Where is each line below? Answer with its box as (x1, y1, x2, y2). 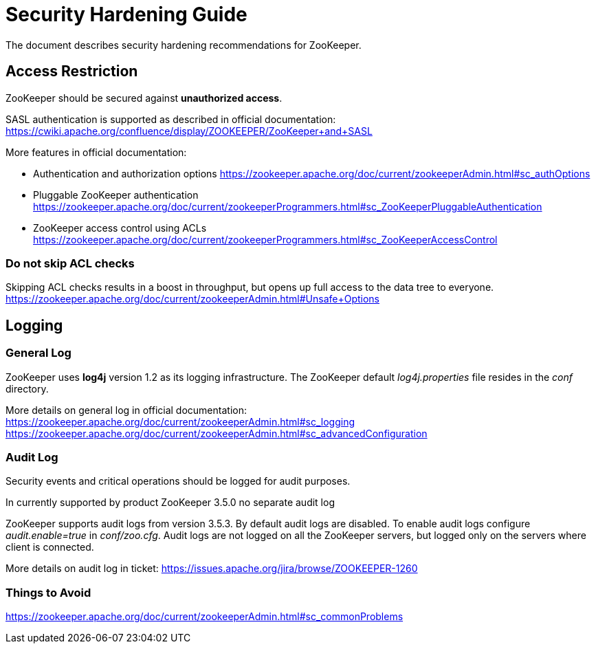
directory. (5, 382, 49, 395)
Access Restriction (5, 63, 138, 80)
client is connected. (5, 541, 94, 553)
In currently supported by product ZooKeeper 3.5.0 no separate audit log (5, 496, 335, 509)
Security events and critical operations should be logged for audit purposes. (5, 475, 351, 487)
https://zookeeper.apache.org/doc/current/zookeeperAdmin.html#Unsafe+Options (5, 293, 380, 305)
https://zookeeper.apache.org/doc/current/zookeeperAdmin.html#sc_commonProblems (5, 610, 404, 623)
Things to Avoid (5, 585, 91, 599)
